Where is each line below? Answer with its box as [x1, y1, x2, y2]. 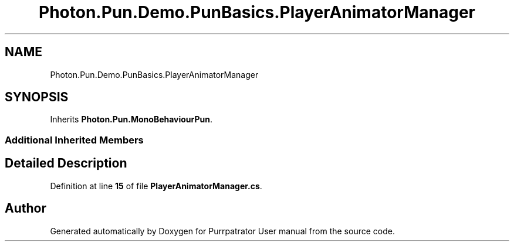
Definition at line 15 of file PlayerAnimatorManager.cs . [50, 180, 262, 191]
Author [5, 201, 46, 216]
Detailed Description [5, 156, 127, 171]
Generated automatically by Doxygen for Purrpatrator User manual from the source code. [50, 225, 395, 236]
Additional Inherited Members [5, 134, 144, 146]
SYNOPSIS [5, 90, 69, 105]
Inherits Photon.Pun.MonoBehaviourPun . [50, 114, 213, 125]
